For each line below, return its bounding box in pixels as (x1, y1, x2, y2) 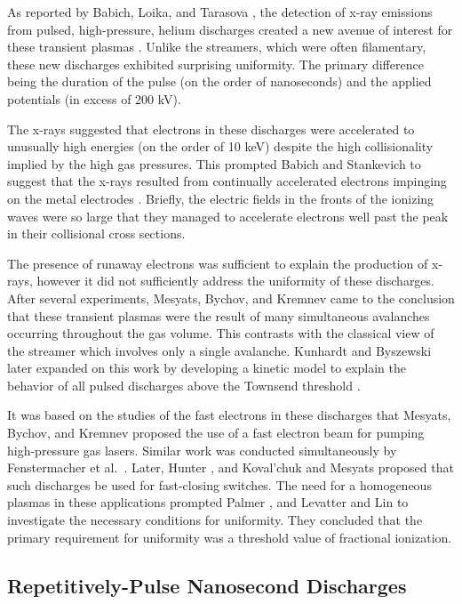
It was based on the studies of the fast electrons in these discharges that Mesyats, (7, 406, 451, 424)
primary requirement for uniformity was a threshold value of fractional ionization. (7, 527, 452, 546)
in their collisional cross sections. (7, 224, 186, 243)
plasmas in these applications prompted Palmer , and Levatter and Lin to (7, 493, 409, 511)
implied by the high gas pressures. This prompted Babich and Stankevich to (7, 154, 421, 173)
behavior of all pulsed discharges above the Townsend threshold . (7, 375, 361, 394)
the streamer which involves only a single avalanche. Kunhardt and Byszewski (7, 341, 432, 359)
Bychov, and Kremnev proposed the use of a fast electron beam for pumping (7, 423, 425, 442)
